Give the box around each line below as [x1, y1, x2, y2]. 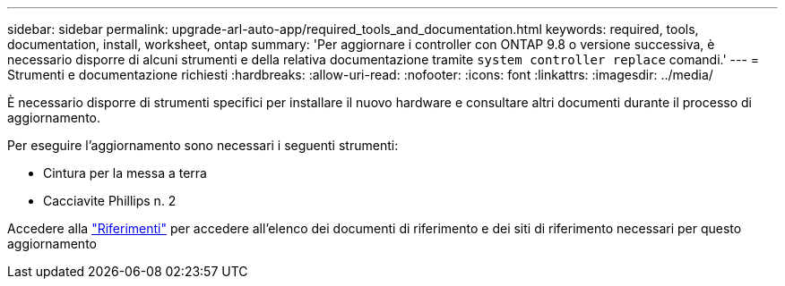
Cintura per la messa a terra [43, 165, 207, 181]
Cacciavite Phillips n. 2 [43, 193, 177, 208]
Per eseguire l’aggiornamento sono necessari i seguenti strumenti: [7, 138, 399, 153]
